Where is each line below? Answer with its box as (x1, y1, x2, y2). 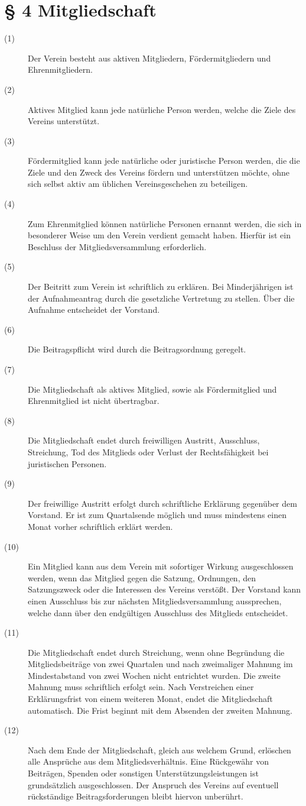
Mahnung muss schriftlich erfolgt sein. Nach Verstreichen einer (28, 681, 254, 693)
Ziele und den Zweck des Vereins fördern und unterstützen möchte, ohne (28, 166, 289, 178)
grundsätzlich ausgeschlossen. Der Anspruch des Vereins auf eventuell (28, 778, 279, 791)
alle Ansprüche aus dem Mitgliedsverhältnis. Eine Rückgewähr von (28, 755, 269, 768)
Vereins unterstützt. (28, 115, 100, 127)
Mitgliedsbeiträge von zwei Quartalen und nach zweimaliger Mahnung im (28, 658, 293, 670)
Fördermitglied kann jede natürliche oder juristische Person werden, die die (28, 154, 300, 167)
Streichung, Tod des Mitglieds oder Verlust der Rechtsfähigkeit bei (28, 445, 269, 458)
